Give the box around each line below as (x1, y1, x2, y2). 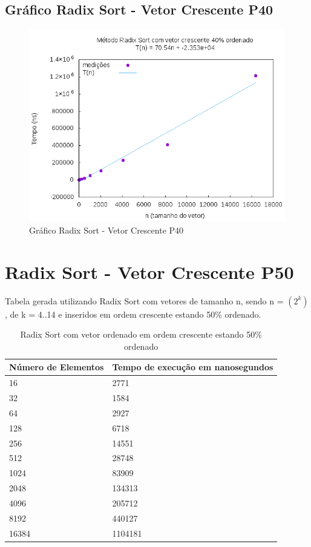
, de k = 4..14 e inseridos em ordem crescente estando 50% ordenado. (5, 307, 261, 320)
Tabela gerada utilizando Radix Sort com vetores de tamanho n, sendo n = (5, 294, 284, 307)
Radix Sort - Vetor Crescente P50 (5, 259, 294, 284)
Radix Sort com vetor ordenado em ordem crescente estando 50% (20, 328, 262, 341)
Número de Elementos (9, 361, 104, 373)
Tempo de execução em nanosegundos (112, 361, 273, 373)
